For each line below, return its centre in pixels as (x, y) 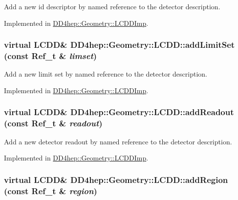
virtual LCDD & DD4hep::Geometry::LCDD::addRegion (116, 179)
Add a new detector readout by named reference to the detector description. (118, 141)
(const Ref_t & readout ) (53, 123)
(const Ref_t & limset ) (51, 56)
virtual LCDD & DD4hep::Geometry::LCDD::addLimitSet (119, 45)
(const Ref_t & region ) (51, 190)
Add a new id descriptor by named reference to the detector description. (112, 6)
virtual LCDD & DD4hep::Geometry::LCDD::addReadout (119, 112)
